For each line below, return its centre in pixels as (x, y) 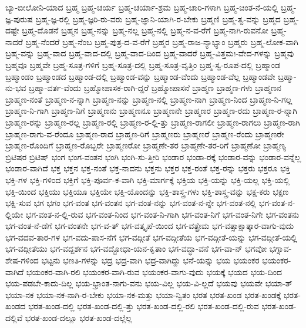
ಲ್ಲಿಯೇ (14, 214)
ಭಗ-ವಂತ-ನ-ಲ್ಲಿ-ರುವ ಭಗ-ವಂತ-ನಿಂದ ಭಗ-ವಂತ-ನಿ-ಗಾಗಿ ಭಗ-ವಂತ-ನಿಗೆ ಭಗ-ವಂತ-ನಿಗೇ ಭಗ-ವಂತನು (162, 214)
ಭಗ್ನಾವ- (280, 248)
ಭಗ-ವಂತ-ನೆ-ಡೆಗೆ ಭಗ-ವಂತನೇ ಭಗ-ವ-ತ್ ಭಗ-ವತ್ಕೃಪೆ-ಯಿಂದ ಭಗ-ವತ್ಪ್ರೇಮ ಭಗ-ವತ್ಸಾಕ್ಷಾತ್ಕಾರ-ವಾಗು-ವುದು (150, 226)
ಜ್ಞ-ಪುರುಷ (19, 18)
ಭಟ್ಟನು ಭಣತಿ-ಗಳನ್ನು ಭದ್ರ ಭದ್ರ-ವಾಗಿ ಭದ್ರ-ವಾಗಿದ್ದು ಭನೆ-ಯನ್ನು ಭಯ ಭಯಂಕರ (150, 260)
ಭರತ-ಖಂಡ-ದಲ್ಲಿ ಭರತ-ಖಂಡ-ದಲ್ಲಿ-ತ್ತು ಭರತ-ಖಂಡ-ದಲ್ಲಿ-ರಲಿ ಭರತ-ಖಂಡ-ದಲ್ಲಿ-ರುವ (144, 306)
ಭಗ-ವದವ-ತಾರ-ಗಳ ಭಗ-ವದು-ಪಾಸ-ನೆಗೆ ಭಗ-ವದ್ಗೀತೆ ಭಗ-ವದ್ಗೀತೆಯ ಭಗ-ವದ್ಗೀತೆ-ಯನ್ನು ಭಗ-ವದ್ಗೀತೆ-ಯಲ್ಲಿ (151, 237)
